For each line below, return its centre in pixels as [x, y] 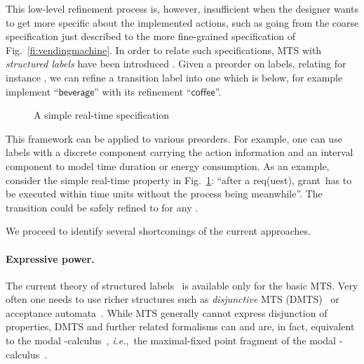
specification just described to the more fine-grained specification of [151, 36]
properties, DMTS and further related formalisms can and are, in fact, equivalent [180, 326]
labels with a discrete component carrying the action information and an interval [180, 152]
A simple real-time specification [102, 115]
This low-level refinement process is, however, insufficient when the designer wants [182, 8]
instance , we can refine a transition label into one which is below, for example [174, 77]
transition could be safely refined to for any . [102, 207]
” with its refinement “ [143, 91]
